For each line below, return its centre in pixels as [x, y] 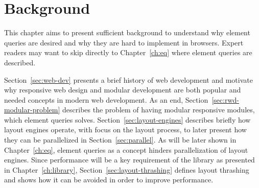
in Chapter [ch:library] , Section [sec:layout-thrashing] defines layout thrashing [127, 169]
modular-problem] [32, 110]
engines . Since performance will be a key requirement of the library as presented [129, 160]
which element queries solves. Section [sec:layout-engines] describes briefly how [127, 119]
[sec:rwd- [225, 99]
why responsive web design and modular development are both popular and [123, 90]
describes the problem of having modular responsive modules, [159, 110]
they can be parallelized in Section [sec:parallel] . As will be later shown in [120, 140]
